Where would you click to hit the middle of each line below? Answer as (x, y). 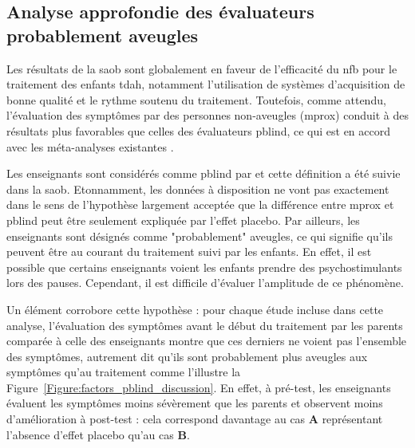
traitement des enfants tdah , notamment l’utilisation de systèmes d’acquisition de (206, 84)
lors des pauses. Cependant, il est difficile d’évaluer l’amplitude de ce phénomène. (205, 283)
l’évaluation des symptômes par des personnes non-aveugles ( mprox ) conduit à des (207, 115)
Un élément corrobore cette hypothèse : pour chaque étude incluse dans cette (195, 309)
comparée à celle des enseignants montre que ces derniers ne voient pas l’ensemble (207, 341)
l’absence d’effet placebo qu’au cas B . (98, 434)
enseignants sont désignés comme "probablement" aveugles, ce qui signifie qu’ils (200, 236)
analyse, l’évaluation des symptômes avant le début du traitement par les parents (205, 325)
